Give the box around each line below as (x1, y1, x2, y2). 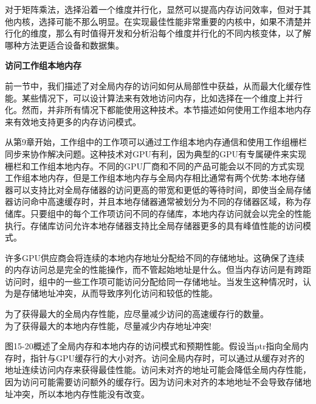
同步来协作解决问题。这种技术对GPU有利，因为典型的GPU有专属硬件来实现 (5, 147, 307, 160)
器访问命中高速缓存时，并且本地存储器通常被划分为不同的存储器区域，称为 (5, 195, 303, 208)
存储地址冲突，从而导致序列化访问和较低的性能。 (21, 287, 218, 300)
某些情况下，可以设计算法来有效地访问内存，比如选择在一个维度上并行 (21, 91, 303, 104)
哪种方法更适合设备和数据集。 (5, 38, 124, 51)
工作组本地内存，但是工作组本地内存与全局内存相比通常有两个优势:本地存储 (5, 171, 305, 184)
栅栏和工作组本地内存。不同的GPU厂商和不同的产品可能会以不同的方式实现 (5, 159, 305, 172)
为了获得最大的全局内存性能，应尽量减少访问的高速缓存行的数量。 (5, 307, 269, 320)
